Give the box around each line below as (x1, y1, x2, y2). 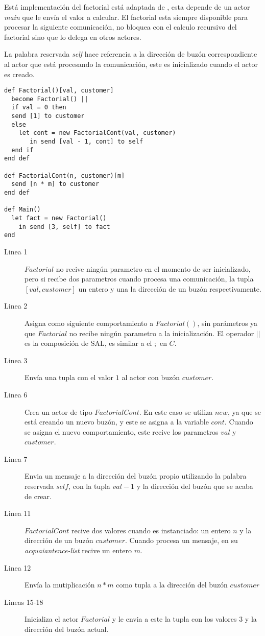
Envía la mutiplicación (25, 579, 95, 590)
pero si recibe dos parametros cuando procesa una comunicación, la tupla (25, 273, 254, 284)
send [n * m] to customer (11, 180, 100, 188)
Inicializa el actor (25, 614, 79, 624)
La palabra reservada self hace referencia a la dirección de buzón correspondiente (4, 49, 257, 59)
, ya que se (227, 406, 261, 417)
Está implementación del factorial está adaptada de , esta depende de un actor (4, 2, 250, 12)
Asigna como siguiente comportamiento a (25, 317, 154, 328)
